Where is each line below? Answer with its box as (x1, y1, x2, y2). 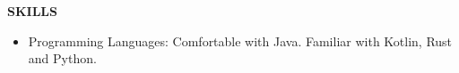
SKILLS (7, 2, 57, 20)
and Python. (28, 49, 97, 68)
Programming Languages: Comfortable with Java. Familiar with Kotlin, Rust (28, 31, 453, 50)
